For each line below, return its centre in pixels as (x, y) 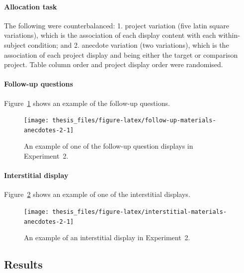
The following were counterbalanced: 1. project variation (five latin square (117, 25)
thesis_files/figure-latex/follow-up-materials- (134, 121)
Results (23, 264)
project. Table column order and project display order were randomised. (114, 64)
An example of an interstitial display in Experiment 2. (107, 237)
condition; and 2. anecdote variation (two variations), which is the (128, 45)
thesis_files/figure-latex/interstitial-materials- (140, 212)
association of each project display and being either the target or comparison (121, 54)
